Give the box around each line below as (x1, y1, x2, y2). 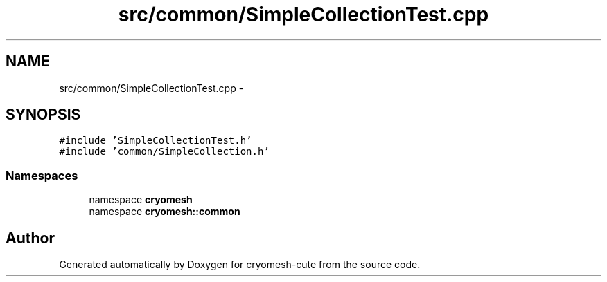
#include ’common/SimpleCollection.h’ (59, 146, 270, 158)
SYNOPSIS (6, 106, 81, 124)
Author (6, 229, 55, 247)
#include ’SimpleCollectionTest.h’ (59, 135, 252, 147)
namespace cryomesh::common (89, 205, 240, 218)
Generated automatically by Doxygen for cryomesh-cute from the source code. (59, 258, 421, 271)
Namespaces (6, 168, 78, 182)
